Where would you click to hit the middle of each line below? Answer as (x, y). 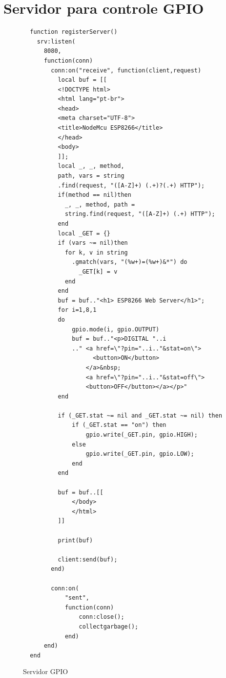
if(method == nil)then (94, 195)
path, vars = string (91, 176)
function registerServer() (74, 32)
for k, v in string (96, 252)
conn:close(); (102, 617)
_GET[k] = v (98, 271)
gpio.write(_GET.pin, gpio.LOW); (140, 454)
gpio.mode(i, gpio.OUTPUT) (116, 329)
